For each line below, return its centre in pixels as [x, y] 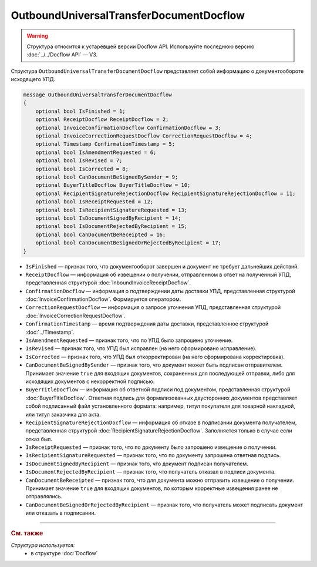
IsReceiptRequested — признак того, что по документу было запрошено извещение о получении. [151, 447]
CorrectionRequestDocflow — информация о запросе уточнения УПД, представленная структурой [153, 307]
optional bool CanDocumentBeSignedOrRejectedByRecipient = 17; [129, 243]
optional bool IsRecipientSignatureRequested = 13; [112, 210]
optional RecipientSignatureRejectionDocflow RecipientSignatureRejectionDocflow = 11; [166, 193]
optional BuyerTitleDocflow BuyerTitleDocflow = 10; [113, 185]
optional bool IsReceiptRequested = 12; [95, 202]
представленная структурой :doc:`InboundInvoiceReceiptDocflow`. [108, 283]
